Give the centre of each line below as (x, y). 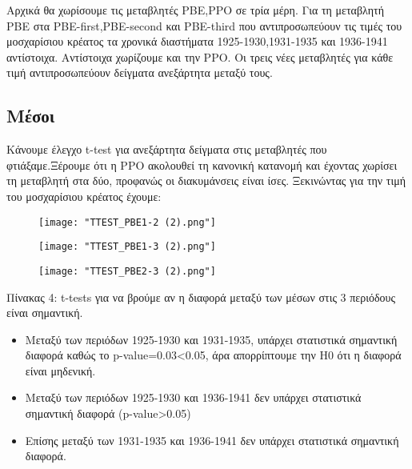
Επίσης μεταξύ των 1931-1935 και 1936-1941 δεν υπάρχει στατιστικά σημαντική (212, 440)
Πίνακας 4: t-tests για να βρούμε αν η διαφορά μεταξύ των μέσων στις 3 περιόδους (201, 297)
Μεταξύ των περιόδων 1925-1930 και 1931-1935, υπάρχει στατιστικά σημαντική (211, 339)
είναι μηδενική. (60, 370)
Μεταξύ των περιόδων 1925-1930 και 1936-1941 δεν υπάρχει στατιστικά (193, 397)
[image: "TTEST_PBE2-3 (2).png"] (127, 271)
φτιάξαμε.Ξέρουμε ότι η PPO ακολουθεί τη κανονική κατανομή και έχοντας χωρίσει (202, 164)
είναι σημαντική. (45, 313)
